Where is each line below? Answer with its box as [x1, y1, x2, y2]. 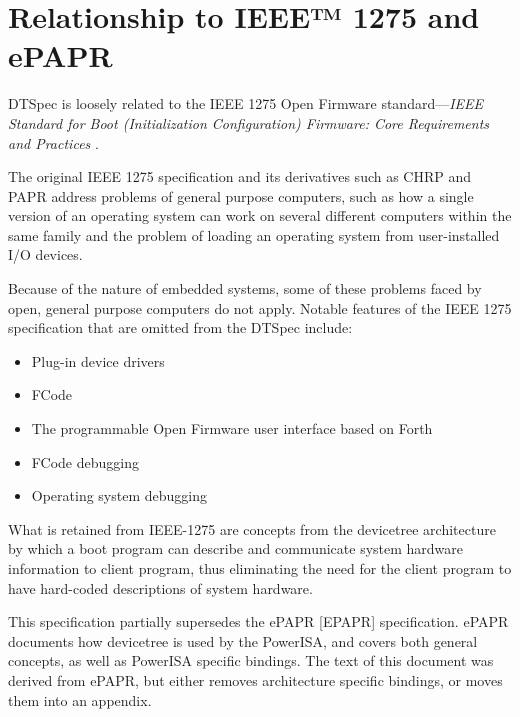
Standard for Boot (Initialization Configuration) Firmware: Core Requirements [8, 112, 490, 133]
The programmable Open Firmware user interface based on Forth [31, 418, 433, 439]
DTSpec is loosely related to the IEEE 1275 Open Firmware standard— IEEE [8, 93, 484, 114]
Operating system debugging [31, 485, 208, 506]
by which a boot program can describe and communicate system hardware [8, 538, 464, 559]
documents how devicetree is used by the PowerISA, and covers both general [8, 630, 478, 651]
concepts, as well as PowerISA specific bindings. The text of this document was [8, 650, 494, 671]
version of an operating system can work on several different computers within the [8, 205, 512, 226]
